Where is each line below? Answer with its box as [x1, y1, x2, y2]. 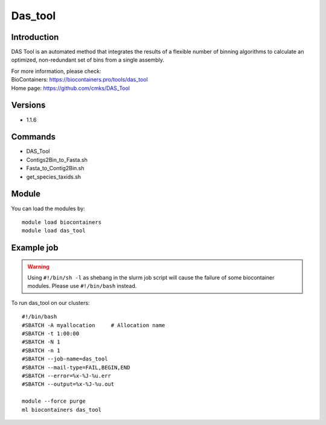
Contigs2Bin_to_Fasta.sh [26, 156, 88, 163]
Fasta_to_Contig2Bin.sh [26, 165, 85, 172]
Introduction [11, 32, 59, 42]
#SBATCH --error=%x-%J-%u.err [22, 372, 112, 379]
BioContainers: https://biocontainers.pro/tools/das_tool [11, 76, 148, 83]
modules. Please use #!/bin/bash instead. [27, 283, 137, 290]
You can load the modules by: [11, 205, 86, 212]
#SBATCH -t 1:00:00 [22, 330, 80, 337]
